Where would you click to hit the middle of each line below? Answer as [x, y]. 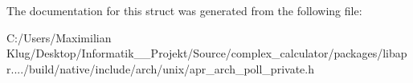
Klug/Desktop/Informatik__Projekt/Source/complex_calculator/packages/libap [207, 53]
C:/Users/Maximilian [59, 37]
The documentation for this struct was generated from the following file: [184, 10]
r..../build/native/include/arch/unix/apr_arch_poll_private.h [160, 68]
